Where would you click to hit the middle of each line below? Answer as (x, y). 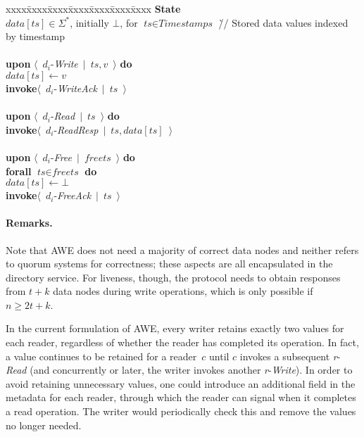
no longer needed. (44, 425)
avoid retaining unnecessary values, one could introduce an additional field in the (181, 383)
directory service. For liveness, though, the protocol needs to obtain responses (173, 277)
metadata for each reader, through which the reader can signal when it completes (181, 397)
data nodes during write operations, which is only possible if (183, 291)
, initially (89, 22)
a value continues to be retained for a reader (101, 356)
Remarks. (29, 223)
